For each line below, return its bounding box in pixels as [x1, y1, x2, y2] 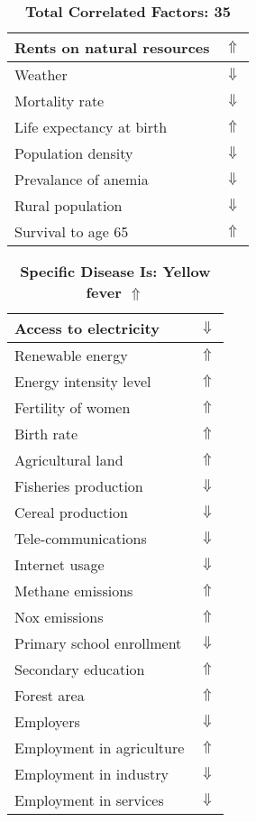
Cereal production [14, 502, 128, 522]
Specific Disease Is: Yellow [20, 261, 211, 282]
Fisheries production [14, 476, 143, 496]
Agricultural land [14, 449, 123, 470]
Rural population [14, 195, 123, 216]
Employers [14, 711, 80, 732]
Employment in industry [14, 763, 169, 784]
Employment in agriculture [14, 737, 185, 758]
